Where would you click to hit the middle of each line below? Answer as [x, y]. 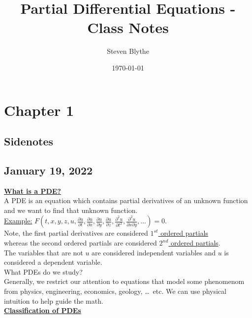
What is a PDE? [32, 191]
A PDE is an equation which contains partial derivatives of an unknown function [126, 200]
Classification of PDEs [43, 310]
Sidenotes [29, 141]
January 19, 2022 [48, 170]
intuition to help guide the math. [54, 300]
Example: [18, 221]
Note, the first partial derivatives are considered [76, 233]
